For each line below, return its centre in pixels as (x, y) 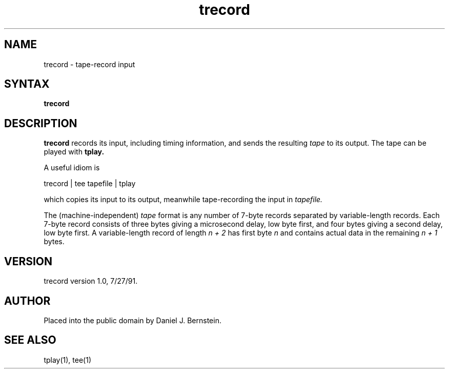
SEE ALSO (30, 340)
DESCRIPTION (41, 123)
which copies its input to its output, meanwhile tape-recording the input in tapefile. (183, 200)
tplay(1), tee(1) (68, 360)
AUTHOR (27, 301)
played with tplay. (74, 152)
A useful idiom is (72, 168)
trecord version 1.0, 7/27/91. (91, 281)
